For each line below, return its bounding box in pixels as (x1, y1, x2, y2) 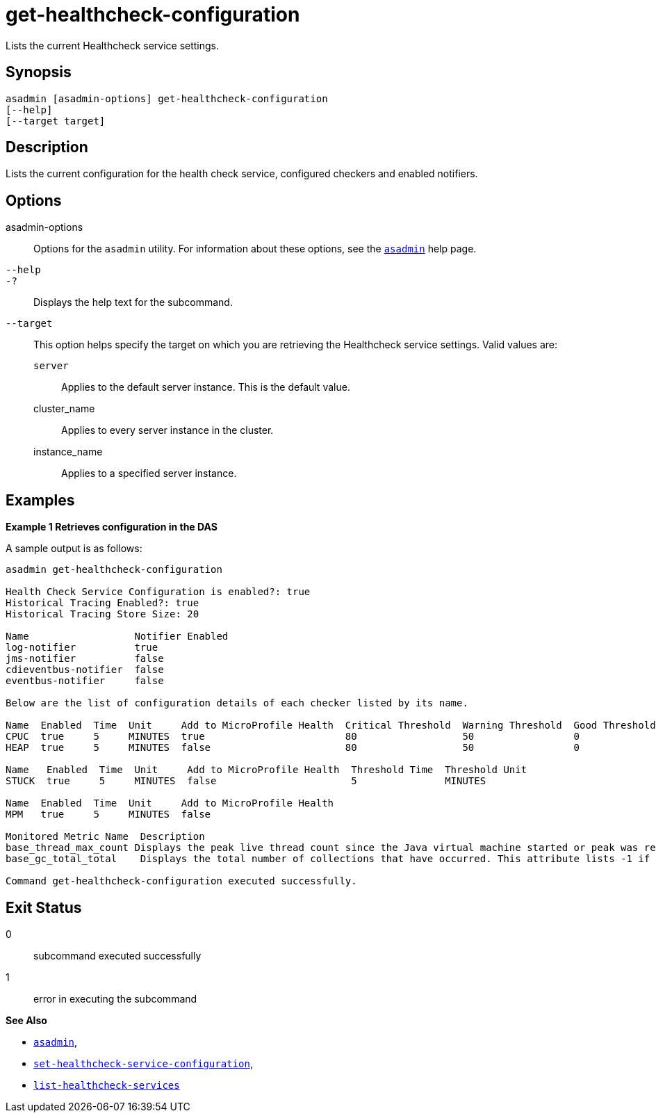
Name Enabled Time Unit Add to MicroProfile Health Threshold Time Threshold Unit (6, 764, 527, 776)
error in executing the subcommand (33, 992, 197, 1005)
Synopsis (6, 63, 72, 81)
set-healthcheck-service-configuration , (33, 1057, 253, 1069)
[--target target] (6, 115, 106, 127)
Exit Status (6, 898, 82, 916)
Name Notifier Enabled (6, 631, 229, 642)
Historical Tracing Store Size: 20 (6, 608, 199, 620)
